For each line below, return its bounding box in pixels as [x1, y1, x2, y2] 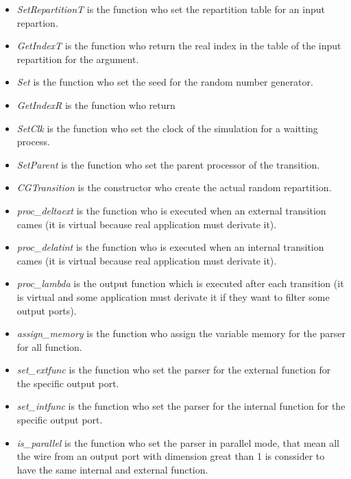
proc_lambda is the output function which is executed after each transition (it [16, 276, 344, 291]
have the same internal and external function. [16, 462, 208, 476]
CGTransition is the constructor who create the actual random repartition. [16, 180, 332, 195]
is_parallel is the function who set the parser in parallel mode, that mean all [16, 435, 340, 450]
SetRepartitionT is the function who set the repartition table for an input [16, 2, 325, 16]
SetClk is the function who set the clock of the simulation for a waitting [16, 121, 318, 135]
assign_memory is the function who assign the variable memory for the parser [16, 326, 346, 341]
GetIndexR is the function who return [16, 97, 175, 112]
